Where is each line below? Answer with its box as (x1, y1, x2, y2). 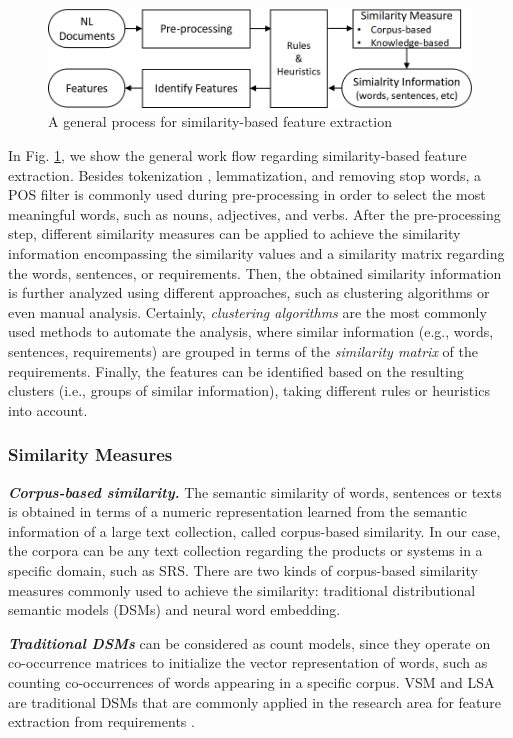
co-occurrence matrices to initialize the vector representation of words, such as (8, 652, 488, 673)
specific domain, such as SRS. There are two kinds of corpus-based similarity (8, 559, 478, 580)
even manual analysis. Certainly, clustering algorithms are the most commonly (8, 301, 487, 322)
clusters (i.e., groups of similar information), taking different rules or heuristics (8, 380, 490, 401)
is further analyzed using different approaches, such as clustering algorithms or (8, 282, 490, 303)
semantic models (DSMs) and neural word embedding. (8, 599, 341, 620)
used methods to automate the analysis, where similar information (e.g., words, (8, 321, 494, 342)
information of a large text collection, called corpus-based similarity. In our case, (8, 520, 501, 541)
